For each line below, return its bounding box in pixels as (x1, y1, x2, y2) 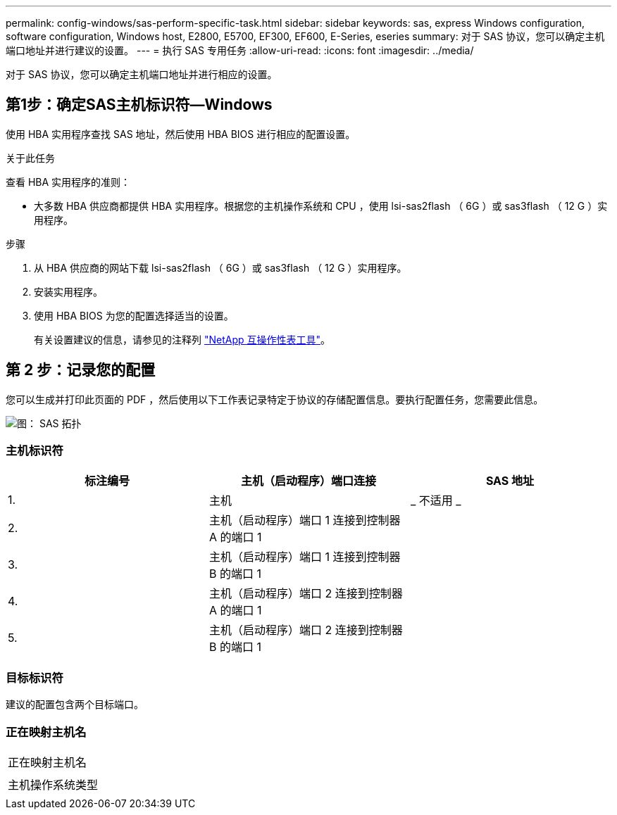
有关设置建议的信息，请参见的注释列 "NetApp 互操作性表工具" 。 (34, 333, 331, 346)
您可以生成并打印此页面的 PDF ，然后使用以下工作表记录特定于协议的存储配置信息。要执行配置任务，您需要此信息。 (6, 393, 544, 405)
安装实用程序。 (34, 285, 103, 298)
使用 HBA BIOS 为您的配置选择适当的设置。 (34, 309, 234, 322)
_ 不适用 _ (410, 493, 461, 508)
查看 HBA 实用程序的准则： (6, 175, 131, 188)
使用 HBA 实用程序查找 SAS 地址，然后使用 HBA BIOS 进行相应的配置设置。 (6, 127, 356, 140)
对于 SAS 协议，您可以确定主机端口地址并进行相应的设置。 (6, 68, 278, 80)
